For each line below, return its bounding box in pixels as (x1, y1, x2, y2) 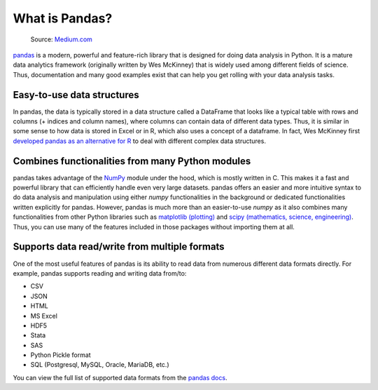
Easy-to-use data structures (13, 88, 139, 101)
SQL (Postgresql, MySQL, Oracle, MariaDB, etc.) (30, 361, 169, 369)
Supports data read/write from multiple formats (13, 241, 225, 253)
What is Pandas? (13, 11, 113, 26)
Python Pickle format (30, 351, 91, 359)
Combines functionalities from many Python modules (13, 155, 251, 167)
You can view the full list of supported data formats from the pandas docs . (13, 373, 227, 382)
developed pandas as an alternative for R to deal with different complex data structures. (13, 137, 266, 145)
